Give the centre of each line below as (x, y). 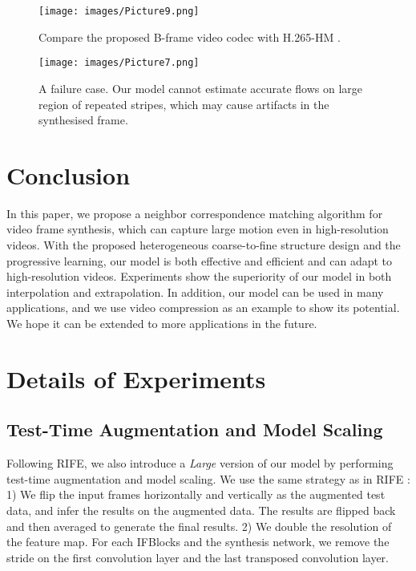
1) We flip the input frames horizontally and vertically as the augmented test (196, 494)
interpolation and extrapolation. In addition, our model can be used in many (195, 292)
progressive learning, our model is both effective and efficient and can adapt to (200, 260)
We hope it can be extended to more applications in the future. (162, 323)
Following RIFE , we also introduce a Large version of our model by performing (200, 463)
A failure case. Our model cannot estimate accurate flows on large (201, 88)
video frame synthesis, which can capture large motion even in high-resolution (198, 229)
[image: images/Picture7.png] (119, 63)
